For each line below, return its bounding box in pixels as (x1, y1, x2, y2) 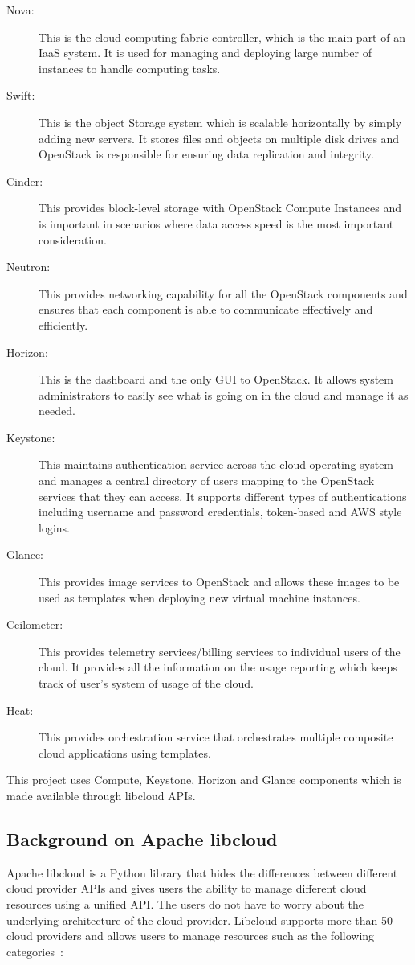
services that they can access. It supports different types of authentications (39, 487, 407, 504)
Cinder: (6, 172, 43, 189)
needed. (39, 402, 75, 419)
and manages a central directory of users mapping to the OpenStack (39, 472, 375, 489)
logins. (39, 519, 70, 536)
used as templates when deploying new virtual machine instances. (39, 589, 360, 606)
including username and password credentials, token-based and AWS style (39, 503, 402, 520)
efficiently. (39, 316, 88, 333)
